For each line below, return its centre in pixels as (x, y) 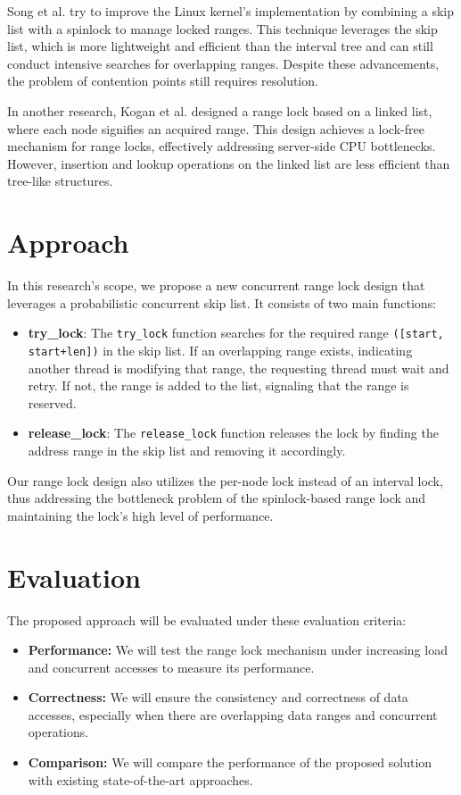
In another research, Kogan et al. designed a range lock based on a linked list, (220, 110)
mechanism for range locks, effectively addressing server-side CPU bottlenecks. (222, 146)
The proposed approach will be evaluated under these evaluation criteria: (207, 619)
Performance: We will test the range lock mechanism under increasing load (238, 650)
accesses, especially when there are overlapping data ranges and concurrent (233, 714)
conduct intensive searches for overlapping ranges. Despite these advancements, (223, 63)
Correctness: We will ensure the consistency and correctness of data (218, 697)
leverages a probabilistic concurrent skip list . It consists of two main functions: (222, 302)
